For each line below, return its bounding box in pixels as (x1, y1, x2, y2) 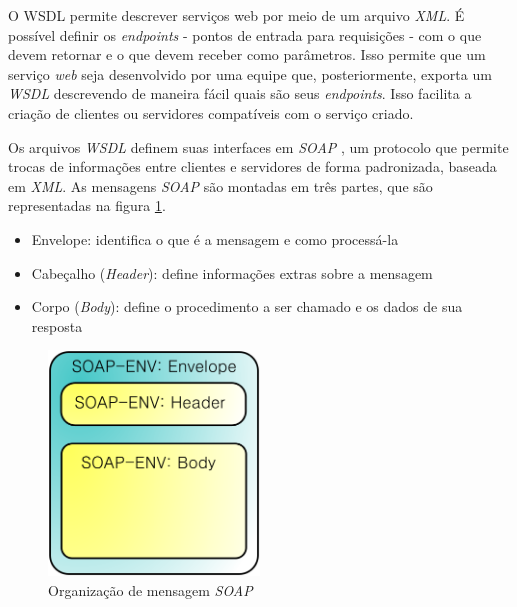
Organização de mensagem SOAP (48, 579, 253, 600)
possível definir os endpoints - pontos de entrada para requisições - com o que (8, 24, 482, 45)
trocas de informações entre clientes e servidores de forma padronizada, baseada (8, 156, 497, 177)
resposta (31, 315, 83, 336)
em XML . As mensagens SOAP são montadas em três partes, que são (8, 175, 433, 196)
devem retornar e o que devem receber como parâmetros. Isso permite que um (8, 44, 486, 65)
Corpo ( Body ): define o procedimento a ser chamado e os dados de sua (31, 296, 463, 317)
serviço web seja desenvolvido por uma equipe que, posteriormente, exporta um (8, 63, 492, 84)
